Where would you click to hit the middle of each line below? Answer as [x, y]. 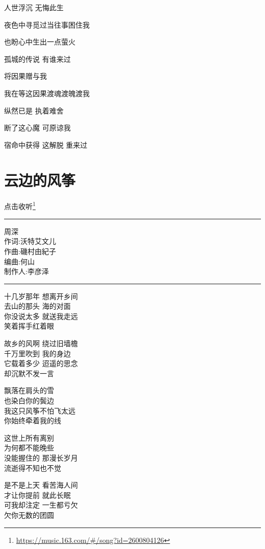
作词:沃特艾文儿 [30, 241]
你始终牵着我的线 [33, 420]
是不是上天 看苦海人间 [41, 485]
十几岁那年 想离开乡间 [41, 296]
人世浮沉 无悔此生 [34, 7]
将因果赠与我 [25, 76]
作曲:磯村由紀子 [30, 251]
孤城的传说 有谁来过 [37, 59]
